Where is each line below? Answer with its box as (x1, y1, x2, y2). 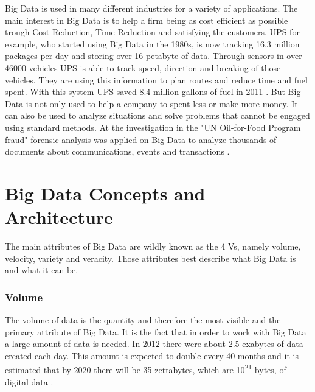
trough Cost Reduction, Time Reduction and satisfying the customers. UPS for (5, 26, 300, 38)
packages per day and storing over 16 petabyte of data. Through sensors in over (5, 49, 302, 62)
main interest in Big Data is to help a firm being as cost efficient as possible (5, 13, 288, 26)
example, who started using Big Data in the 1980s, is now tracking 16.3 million (5, 37, 300, 50)
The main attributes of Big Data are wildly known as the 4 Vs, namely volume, (5, 240, 301, 253)
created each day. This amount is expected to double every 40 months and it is (5, 349, 299, 362)
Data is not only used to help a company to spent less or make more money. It (5, 97, 298, 110)
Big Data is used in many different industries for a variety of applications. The (5, 2, 298, 14)
